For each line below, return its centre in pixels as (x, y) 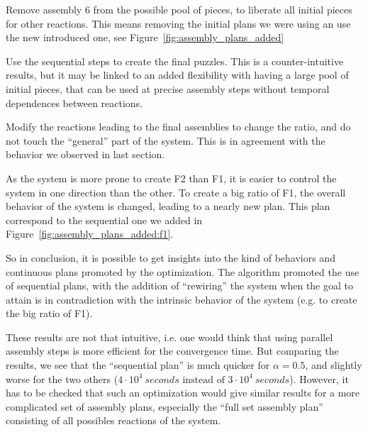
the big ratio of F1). (49, 313)
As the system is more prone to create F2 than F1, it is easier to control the (171, 178)
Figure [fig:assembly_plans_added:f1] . (90, 234)
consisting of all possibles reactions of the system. (113, 420)
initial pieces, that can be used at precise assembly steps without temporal (168, 88)
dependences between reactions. (74, 103)
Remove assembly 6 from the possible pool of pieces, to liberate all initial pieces (179, 9)
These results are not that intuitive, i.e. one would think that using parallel (169, 337)
